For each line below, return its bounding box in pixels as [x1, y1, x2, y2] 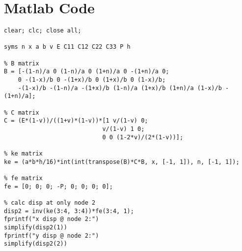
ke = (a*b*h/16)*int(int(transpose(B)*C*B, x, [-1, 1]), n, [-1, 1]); [4, 158, 240, 165]
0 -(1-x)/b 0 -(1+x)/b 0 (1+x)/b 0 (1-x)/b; [18, 76, 166, 84]
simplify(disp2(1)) [4, 223, 67, 231]
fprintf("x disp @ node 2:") [4, 216, 99, 223]
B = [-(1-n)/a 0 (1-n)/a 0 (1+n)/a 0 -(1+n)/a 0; [4, 68, 169, 75]
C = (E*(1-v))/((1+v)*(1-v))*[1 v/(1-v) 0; [4, 117, 148, 125]
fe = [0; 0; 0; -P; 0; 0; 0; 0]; [4, 183, 113, 190]
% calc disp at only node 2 [4, 199, 96, 206]
